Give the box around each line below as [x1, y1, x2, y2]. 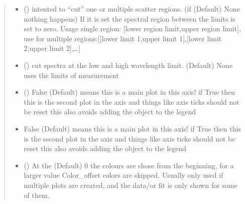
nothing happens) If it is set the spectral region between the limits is [24, 13, 235, 24]
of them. [24, 189, 50, 200]
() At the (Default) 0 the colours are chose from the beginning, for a [24, 160, 234, 170]
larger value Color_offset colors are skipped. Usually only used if [24, 170, 223, 180]
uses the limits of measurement [24, 70, 119, 80]
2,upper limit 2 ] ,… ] [24, 43, 81, 53]
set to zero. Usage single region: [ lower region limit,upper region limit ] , [24, 23, 241, 34]
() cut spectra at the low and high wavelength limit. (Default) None [24, 59, 232, 70]
